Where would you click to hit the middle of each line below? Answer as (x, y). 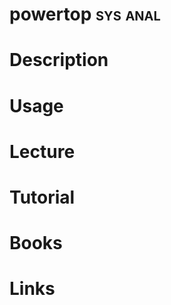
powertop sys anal (85, 14)
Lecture (42, 151)
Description (59, 60)
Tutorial (42, 197)
